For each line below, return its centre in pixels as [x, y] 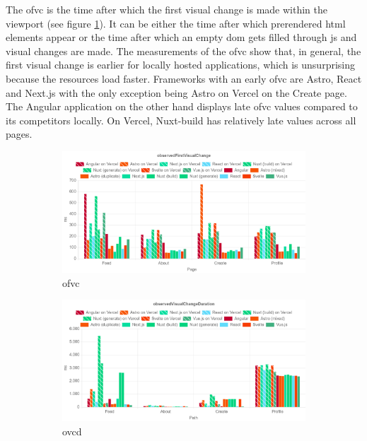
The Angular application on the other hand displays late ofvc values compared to [182, 106]
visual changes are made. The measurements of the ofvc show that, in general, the [183, 51]
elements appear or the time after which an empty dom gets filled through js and [181, 37]
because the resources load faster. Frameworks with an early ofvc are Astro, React [184, 78]
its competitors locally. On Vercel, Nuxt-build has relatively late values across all [181, 120]
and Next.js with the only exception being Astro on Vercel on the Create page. [176, 92]
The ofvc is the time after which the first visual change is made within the [167, 9]
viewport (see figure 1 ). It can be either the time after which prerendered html [176, 23]
